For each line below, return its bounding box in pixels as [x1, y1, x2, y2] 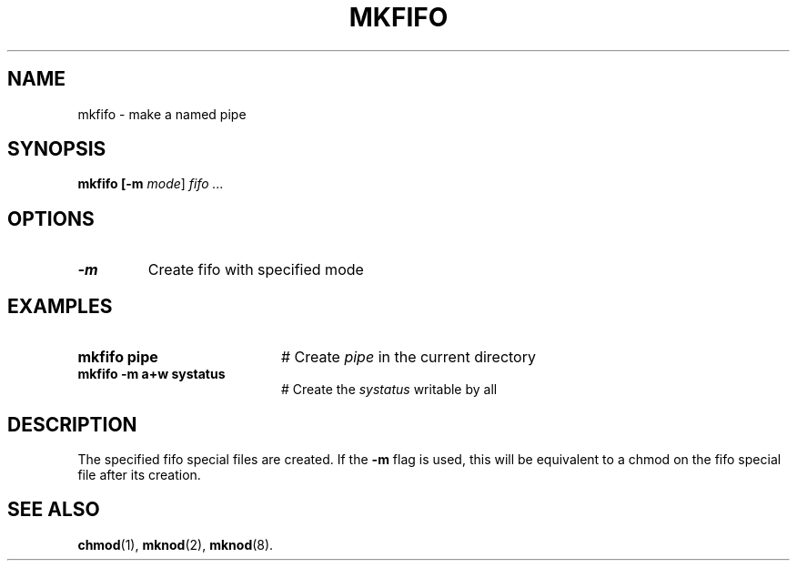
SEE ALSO [7, 498, 100, 522]
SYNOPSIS [7, 137, 106, 161]
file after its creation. [77, 466, 201, 482]
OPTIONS [7, 207, 95, 230]
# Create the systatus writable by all [281, 381, 498, 398]
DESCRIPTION [7, 412, 137, 436]
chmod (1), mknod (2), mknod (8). [77, 536, 274, 553]
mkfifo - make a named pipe [77, 106, 247, 122]
